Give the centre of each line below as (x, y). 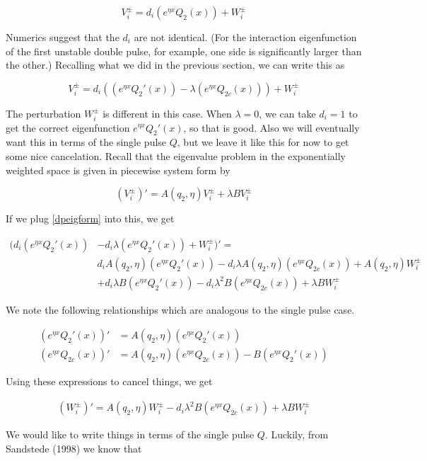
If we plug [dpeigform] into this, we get (90, 218)
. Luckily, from (297, 434)
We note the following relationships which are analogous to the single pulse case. (180, 309)
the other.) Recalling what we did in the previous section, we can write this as (175, 65)
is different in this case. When (167, 113)
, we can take (287, 113)
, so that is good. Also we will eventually (271, 127)
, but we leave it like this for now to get (263, 142)
